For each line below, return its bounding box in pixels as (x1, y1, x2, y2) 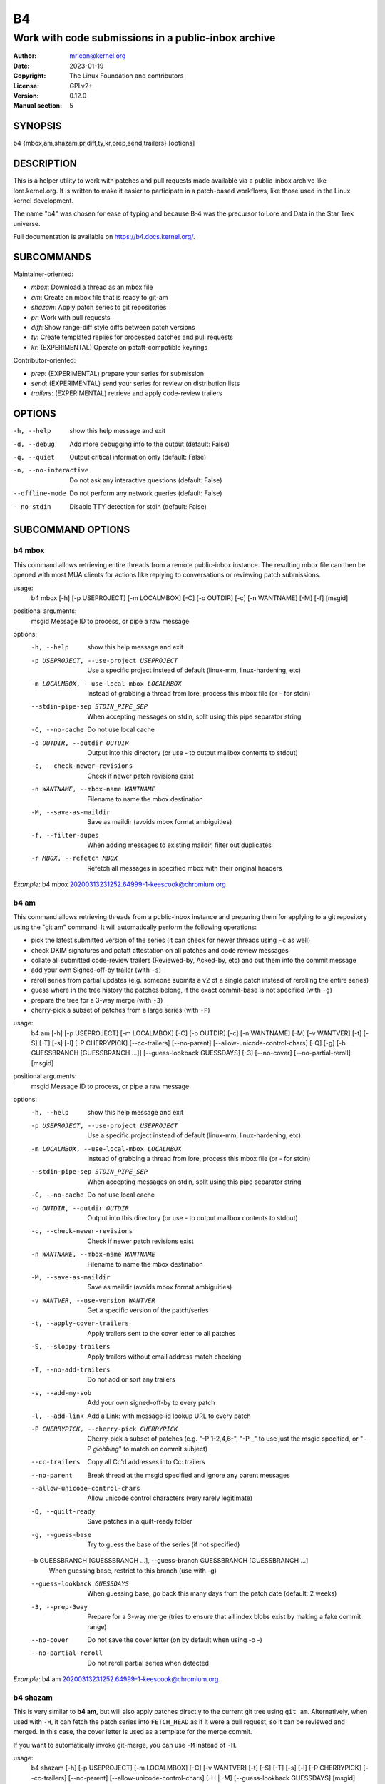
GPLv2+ (69, 81, 93, 90)
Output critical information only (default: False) (69, 453, 207, 461)
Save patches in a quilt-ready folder (87, 1517, 192, 1526)
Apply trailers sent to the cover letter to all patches (87, 1329, 236, 1337)
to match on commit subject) (123, 1444, 208, 1453)
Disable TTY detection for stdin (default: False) (69, 502, 207, 510)
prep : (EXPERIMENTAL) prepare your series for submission (31, 369, 205, 377)
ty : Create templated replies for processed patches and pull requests (31, 333, 233, 342)
